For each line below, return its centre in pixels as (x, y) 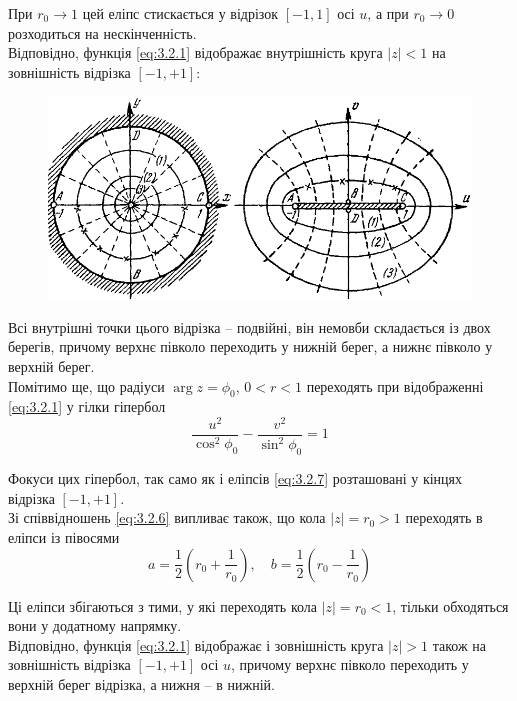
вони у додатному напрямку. (95, 625)
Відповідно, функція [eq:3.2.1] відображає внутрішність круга (195, 52)
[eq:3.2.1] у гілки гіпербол (87, 406)
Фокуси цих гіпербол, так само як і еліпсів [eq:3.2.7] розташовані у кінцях (235, 478)
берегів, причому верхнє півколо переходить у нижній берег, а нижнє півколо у (250, 346)
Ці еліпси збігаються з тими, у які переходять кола (162, 605)
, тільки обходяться (450, 605)
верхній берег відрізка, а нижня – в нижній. (141, 683)
